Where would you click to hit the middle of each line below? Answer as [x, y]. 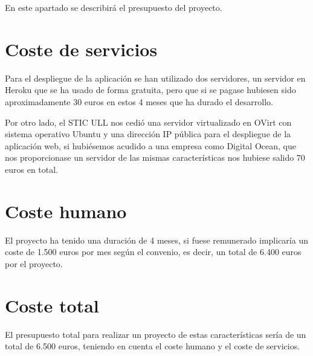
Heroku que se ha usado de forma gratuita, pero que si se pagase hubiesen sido [150, 90]
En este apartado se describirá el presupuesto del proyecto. [114, 7]
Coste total [52, 305]
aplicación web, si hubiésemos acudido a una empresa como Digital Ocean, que [150, 145]
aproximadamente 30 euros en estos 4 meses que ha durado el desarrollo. [139, 101]
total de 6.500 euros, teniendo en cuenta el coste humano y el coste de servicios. [153, 346]
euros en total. [32, 169]
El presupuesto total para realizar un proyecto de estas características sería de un [156, 334]
